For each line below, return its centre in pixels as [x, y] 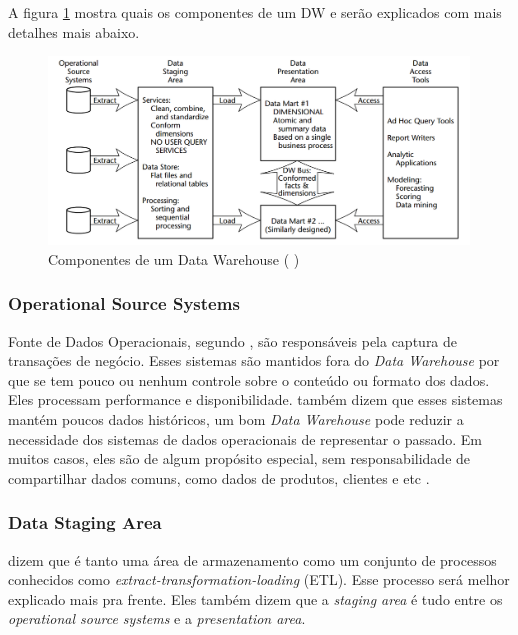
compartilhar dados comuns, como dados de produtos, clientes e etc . [219, 477]
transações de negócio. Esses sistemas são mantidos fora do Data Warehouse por [254, 360]
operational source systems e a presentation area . [157, 618]
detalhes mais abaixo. [74, 31]
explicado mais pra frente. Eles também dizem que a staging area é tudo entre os [255, 598]
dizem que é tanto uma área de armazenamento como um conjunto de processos [252, 559]
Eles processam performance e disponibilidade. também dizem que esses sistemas [255, 399]
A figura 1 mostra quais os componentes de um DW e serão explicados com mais [255, 12]
